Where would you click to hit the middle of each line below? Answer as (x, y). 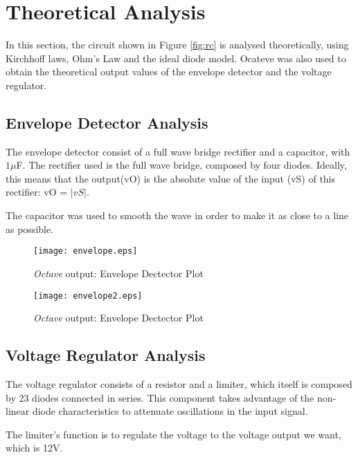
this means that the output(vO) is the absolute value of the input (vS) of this (171, 178)
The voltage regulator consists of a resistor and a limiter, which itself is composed (179, 383)
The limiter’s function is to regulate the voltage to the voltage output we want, (173, 434)
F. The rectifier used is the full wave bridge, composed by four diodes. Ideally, (181, 165)
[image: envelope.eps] (86, 251)
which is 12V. (34, 448)
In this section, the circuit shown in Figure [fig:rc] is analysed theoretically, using (177, 45)
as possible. (30, 228)
